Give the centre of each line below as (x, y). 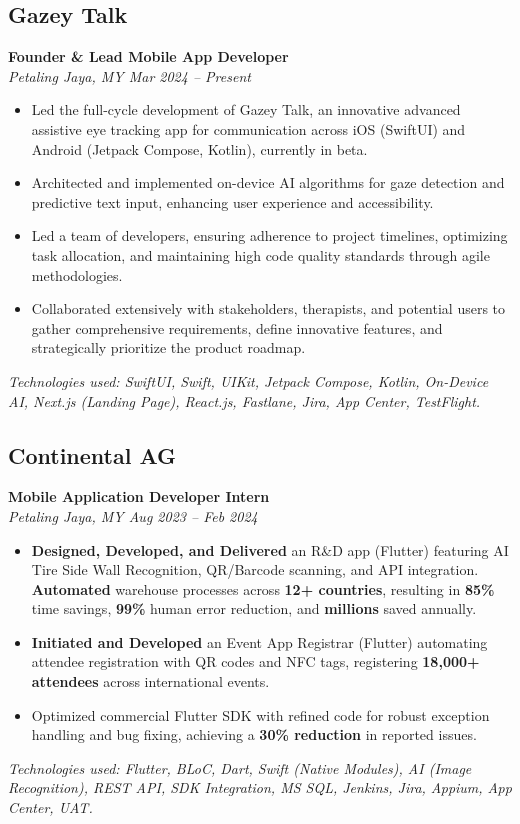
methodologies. (77, 274)
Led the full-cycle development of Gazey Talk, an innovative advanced (246, 109)
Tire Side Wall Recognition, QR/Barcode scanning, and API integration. (255, 569)
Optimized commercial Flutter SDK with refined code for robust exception (260, 714)
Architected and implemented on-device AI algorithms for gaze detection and (268, 182)
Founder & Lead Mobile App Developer (148, 56)
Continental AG (92, 454)
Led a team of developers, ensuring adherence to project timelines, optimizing (269, 235)
